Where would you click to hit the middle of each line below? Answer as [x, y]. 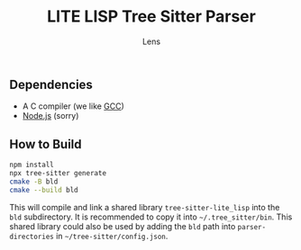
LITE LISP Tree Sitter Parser [151, 17]
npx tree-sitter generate [58, 174]
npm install [32, 165]
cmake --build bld [44, 190]
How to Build [46, 144]
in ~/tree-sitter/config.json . [112, 236]
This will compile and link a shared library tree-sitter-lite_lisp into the [145, 207]
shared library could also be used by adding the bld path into [123, 226]
